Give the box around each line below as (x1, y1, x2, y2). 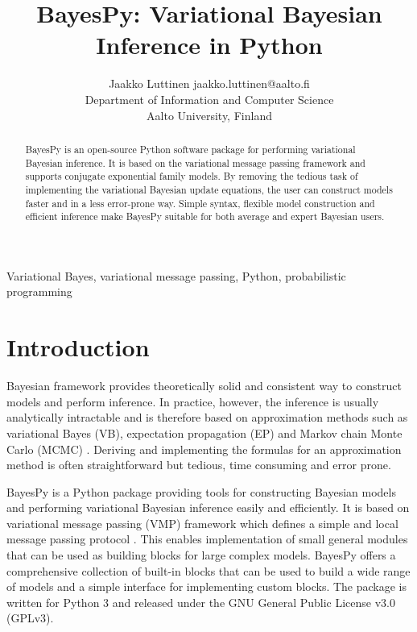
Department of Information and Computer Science (85, 90, 334, 107)
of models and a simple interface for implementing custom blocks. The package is (6, 578, 407, 595)
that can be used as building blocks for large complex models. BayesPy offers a (6, 547, 396, 563)
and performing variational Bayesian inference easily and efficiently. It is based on (6, 499, 410, 516)
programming (6, 283, 72, 300)
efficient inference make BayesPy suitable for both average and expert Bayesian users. (25, 210, 385, 223)
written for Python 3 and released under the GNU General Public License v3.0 (6, 593, 395, 610)
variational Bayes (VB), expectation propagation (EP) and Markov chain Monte (6, 424, 403, 441)
